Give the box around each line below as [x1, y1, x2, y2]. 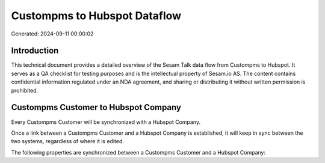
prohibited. [11, 87, 39, 94]
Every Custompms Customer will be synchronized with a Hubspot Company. [11, 118, 201, 126]
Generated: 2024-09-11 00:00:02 [11, 30, 94, 37]
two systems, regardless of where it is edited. [11, 138, 125, 145]
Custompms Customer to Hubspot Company [11, 102, 182, 112]
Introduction [11, 46, 59, 56]
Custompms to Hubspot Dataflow [11, 9, 182, 22]
